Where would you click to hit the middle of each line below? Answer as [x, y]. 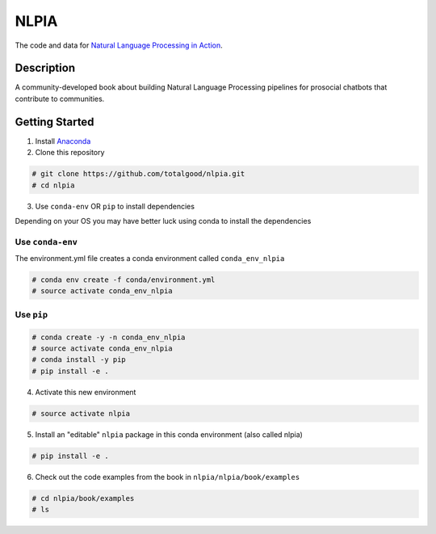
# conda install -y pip [79, 360]
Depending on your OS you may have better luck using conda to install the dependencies [163, 221]
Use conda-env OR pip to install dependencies [115, 206]
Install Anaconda [63, 141]
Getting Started [55, 122]
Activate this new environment [86, 392]
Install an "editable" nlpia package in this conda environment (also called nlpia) [169, 434]
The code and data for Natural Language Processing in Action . [119, 45]
